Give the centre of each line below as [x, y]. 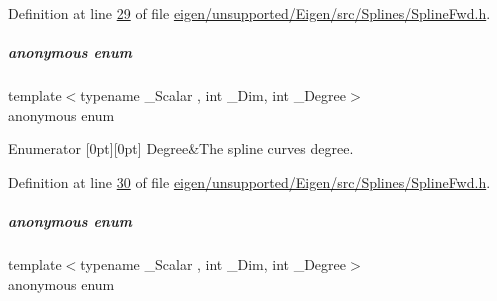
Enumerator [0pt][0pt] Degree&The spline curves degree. [181, 148]
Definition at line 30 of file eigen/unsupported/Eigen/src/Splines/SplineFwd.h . [249, 181]
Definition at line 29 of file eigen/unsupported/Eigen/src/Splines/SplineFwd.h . [249, 13]
